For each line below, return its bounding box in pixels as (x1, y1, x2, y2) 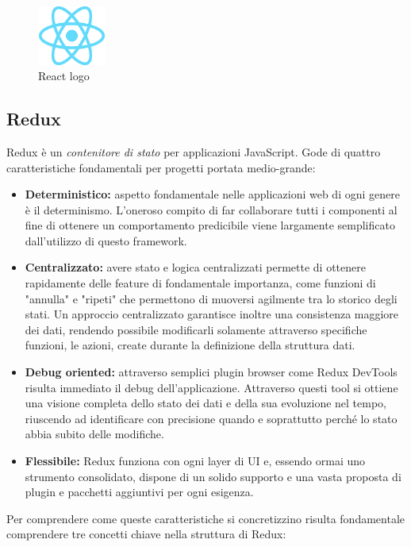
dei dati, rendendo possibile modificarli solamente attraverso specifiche (25, 321, 367, 337)
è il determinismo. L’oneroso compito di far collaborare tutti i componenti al (25, 201, 398, 218)
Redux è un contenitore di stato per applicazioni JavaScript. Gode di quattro (6, 143, 381, 160)
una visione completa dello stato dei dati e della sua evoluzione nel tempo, (25, 395, 387, 411)
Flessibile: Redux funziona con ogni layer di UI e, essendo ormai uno (25, 453, 366, 469)
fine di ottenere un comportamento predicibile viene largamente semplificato (25, 217, 395, 233)
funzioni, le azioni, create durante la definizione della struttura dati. (25, 337, 355, 353)
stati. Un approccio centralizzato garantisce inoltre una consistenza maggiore (25, 306, 399, 322)
